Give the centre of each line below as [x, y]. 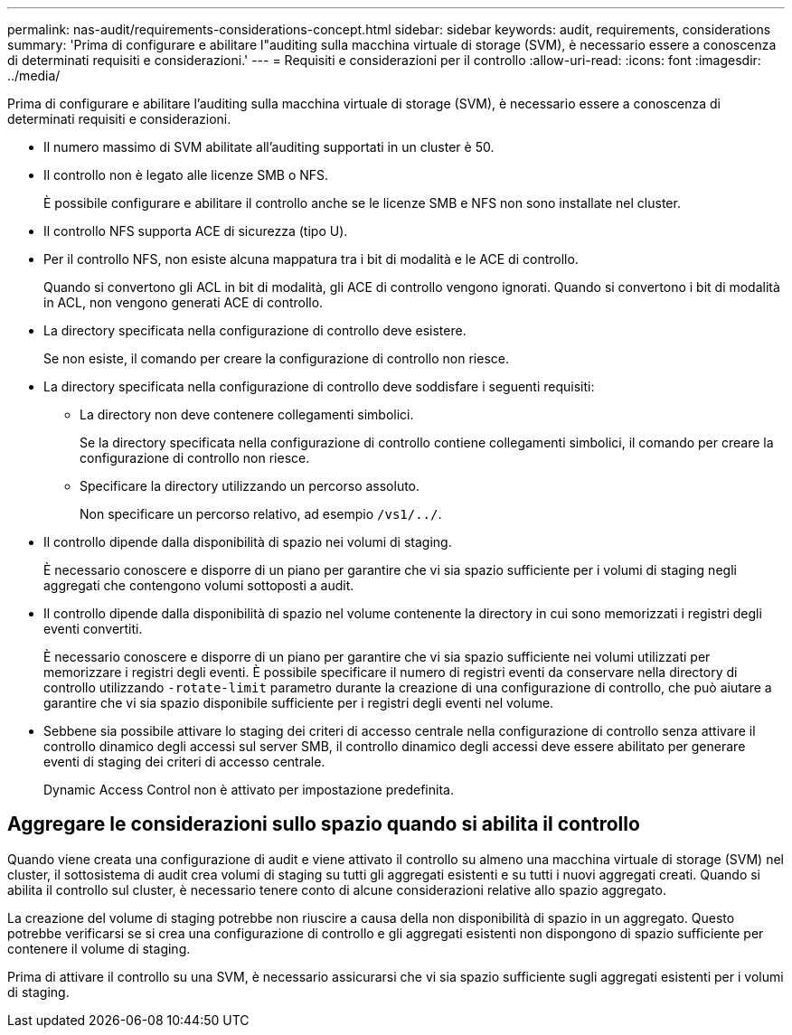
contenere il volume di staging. [99, 948]
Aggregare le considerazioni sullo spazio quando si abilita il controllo [324, 824]
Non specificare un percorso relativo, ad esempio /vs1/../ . [261, 514]
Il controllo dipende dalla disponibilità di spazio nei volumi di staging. [248, 542]
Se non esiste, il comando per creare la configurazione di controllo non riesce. [276, 358]
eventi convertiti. [93, 629]
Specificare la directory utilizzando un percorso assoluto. [250, 486]
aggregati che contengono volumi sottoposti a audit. [199, 585]
